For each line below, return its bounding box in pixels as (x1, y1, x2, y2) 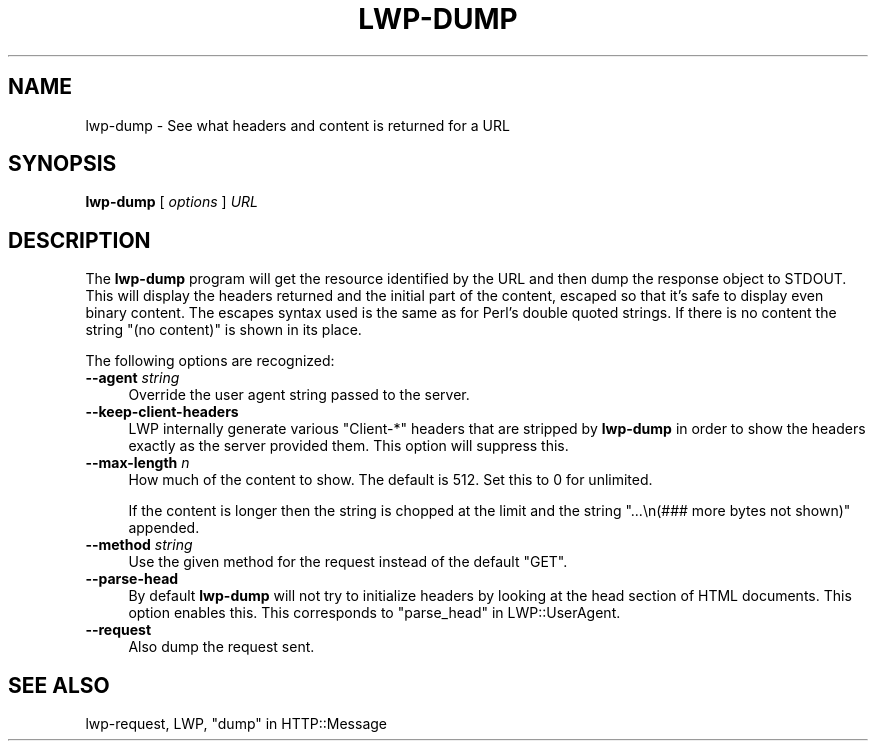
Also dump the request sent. (128, 638, 315, 656)
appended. (128, 519, 200, 537)
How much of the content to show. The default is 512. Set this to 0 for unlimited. (128, 471, 653, 489)
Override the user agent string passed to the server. (128, 386, 470, 404)
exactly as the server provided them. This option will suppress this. (128, 437, 569, 455)
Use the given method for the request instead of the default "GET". (128, 553, 568, 571)
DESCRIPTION (8, 227, 151, 253)
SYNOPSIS (8, 151, 117, 177)
